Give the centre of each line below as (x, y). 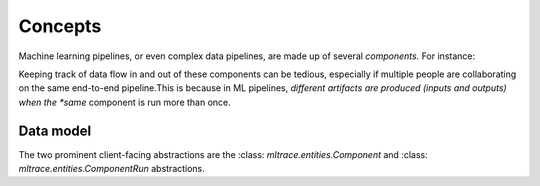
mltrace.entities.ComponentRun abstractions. (111, 169)
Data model (55, 130)
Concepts (60, 26)
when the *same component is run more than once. (125, 102)
